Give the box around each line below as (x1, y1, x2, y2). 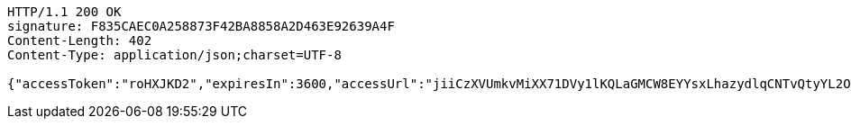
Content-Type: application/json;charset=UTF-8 (7, 48, 342, 62)
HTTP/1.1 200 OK (7, 4, 122, 19)
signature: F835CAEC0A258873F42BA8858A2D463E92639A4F (7, 19, 395, 33)
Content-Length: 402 (7, 33, 152, 48)
